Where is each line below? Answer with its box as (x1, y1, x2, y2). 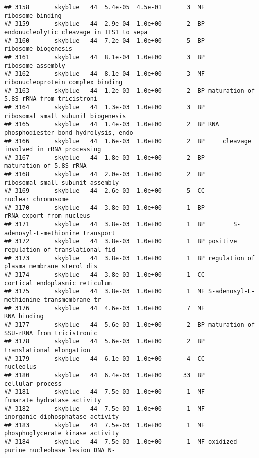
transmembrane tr (43, 296, 101, 303)
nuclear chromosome (4, 196, 69, 203)
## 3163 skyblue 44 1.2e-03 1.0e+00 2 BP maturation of (4, 87, 255, 94)
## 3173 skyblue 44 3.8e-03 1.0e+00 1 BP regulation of (4, 254, 255, 262)
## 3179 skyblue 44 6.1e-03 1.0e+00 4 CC (4, 355, 205, 362)
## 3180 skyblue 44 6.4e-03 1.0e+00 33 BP (4, 371, 205, 379)
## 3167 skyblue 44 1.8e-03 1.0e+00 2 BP (4, 154, 205, 161)
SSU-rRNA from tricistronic (4, 329, 98, 337)
